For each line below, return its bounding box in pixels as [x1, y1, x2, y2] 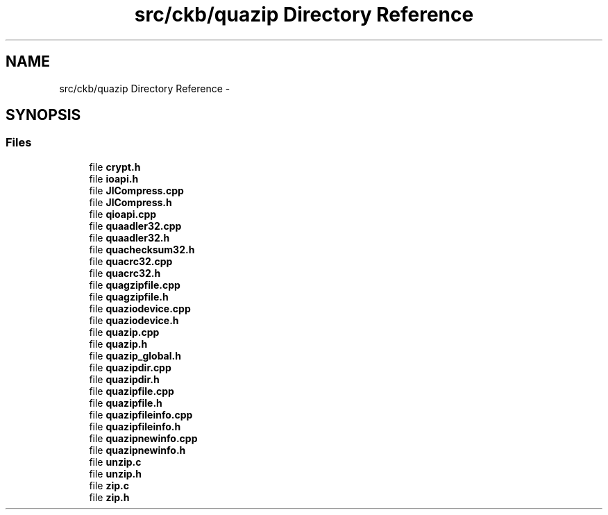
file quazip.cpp [89, 326, 160, 338]
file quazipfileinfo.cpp [89, 408, 193, 421]
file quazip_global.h [89, 349, 181, 362]
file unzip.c [89, 455, 142, 468]
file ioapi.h [89, 172, 139, 185]
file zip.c [89, 479, 130, 491]
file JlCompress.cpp [89, 184, 184, 196]
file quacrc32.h [89, 267, 161, 279]
